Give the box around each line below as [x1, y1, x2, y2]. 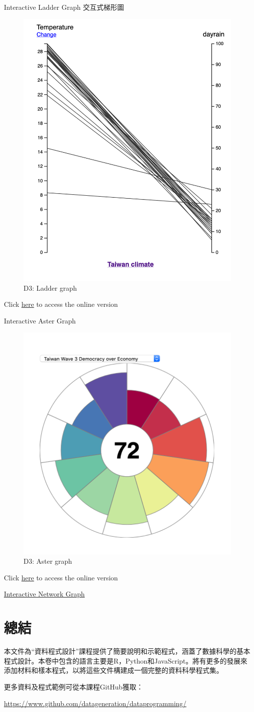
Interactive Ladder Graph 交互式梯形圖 [4, 2, 124, 12]
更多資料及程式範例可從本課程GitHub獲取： [4, 681, 143, 691]
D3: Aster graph [23, 556, 72, 566]
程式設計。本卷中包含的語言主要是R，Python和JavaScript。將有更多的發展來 [4, 655, 248, 666]
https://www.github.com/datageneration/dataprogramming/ [4, 698, 186, 708]
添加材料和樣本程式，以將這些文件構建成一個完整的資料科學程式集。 [4, 665, 223, 675]
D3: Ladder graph [23, 282, 77, 293]
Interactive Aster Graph [4, 315, 76, 325]
